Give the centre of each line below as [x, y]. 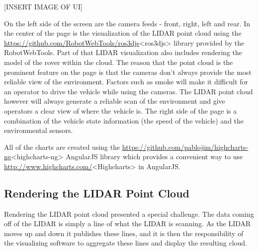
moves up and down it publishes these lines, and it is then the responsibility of [124, 233]
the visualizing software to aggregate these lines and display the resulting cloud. [126, 243]
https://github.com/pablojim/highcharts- [185, 147]
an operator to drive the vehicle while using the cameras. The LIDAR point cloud [129, 91]
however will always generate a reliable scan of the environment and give [115, 101]
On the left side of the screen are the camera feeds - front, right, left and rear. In [127, 23]
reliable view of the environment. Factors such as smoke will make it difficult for [126, 82]
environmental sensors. [39, 130]
